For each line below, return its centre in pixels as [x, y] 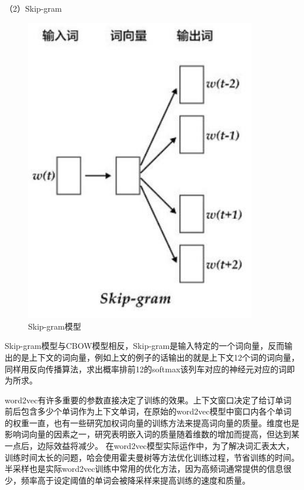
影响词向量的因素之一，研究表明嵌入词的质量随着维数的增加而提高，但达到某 [152, 434]
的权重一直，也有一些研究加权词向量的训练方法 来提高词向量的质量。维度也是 [152, 422]
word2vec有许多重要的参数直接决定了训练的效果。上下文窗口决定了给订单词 [148, 400]
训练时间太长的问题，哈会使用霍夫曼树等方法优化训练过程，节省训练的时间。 [152, 457]
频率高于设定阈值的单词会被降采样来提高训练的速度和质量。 [135, 480]
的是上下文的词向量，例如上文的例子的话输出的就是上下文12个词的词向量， [156, 357]
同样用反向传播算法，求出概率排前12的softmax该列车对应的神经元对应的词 [146, 369]
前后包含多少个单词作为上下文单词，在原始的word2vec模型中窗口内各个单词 [148, 411]
